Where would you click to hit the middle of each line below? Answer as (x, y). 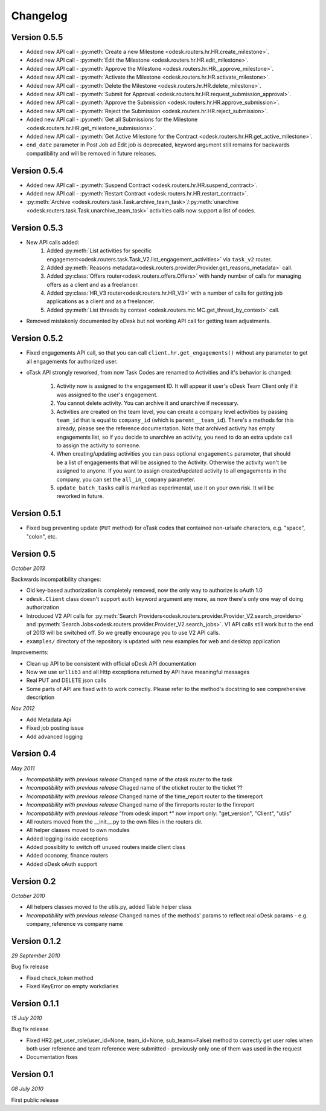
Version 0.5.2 (37, 339)
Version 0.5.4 (37, 170)
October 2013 (28, 568)
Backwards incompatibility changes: (56, 579)
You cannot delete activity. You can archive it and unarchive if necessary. (147, 403)
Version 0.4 (34, 754)
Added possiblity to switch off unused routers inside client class (106, 847)
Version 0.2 (34, 881)
